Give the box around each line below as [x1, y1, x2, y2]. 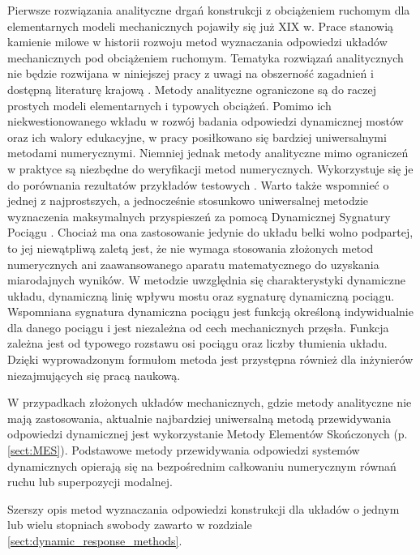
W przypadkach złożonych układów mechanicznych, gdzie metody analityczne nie [7, 394, 412, 411]
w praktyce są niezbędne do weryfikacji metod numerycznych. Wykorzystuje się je [7, 160, 414, 177]
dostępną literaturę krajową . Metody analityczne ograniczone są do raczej [7, 80, 376, 97]
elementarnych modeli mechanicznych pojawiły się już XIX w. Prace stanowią [7, 17, 394, 34]
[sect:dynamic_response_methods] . [7, 532, 182, 549]
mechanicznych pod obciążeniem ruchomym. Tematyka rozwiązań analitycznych [7, 49, 404, 66]
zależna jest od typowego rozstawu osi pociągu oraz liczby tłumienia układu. [7, 335, 388, 352]
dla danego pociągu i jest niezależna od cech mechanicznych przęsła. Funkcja [7, 318, 389, 335]
